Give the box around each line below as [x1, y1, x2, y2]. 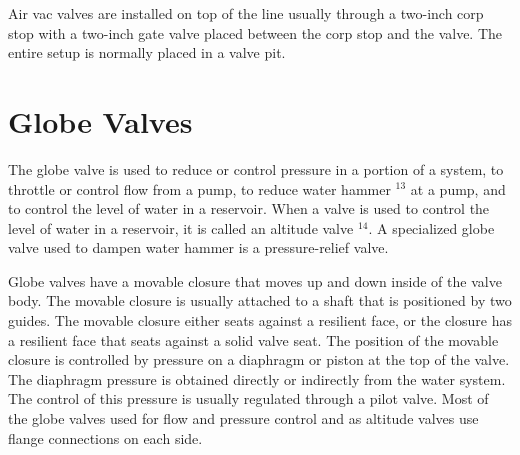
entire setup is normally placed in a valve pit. [8, 42, 286, 63]
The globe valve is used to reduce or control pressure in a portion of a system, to [8, 158, 504, 179]
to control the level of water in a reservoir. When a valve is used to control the [8, 198, 490, 219]
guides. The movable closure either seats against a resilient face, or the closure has [8, 310, 512, 331]
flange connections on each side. [8, 427, 203, 448]
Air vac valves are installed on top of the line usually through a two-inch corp [8, 3, 484, 23]
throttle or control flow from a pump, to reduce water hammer [8, 178, 391, 199]
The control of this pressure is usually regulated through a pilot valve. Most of [8, 388, 489, 409]
